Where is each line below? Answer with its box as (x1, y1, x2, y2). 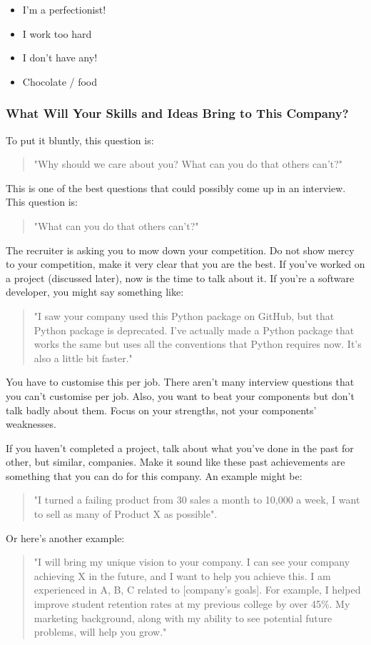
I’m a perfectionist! (22, 2, 106, 16)
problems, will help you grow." (34, 624, 167, 639)
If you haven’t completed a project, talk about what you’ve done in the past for (6, 440, 354, 455)
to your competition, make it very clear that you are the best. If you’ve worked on (6, 256, 365, 271)
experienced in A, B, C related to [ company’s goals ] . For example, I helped (34, 582, 361, 597)
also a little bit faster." (34, 350, 133, 365)
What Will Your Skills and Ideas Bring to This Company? (6, 104, 349, 122)
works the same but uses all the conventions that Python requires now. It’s (34, 336, 362, 351)
